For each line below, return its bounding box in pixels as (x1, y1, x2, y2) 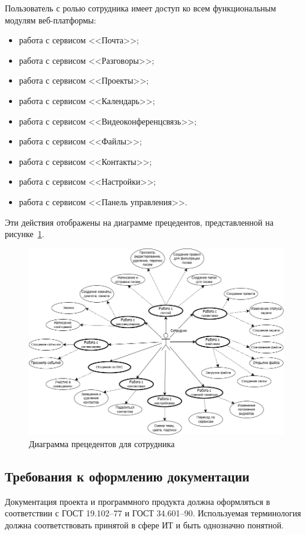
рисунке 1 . (5, 227, 44, 240)
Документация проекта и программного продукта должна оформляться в (5, 495, 271, 507)
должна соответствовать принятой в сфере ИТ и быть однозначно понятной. (5, 519, 284, 531)
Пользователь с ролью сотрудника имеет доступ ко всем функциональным (5, 2, 277, 14)
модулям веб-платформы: (5, 13, 96, 26)
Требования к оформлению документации (5, 467, 249, 485)
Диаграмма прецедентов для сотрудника (29, 438, 175, 450)
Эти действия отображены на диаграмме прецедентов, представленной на (5, 215, 274, 228)
